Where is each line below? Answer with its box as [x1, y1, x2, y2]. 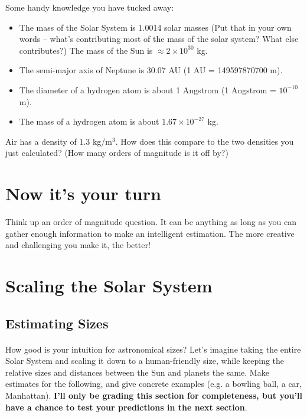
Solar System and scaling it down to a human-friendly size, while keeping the [5, 354, 285, 367]
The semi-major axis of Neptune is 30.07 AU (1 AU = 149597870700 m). [19, 64, 283, 76]
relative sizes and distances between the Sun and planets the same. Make [5, 366, 269, 378]
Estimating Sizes [5, 314, 109, 332]
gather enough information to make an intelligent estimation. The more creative [5, 227, 295, 239]
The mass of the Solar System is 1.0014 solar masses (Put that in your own [19, 21, 292, 33]
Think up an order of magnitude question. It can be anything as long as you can [5, 216, 297, 228]
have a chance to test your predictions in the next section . [5, 400, 247, 413]
